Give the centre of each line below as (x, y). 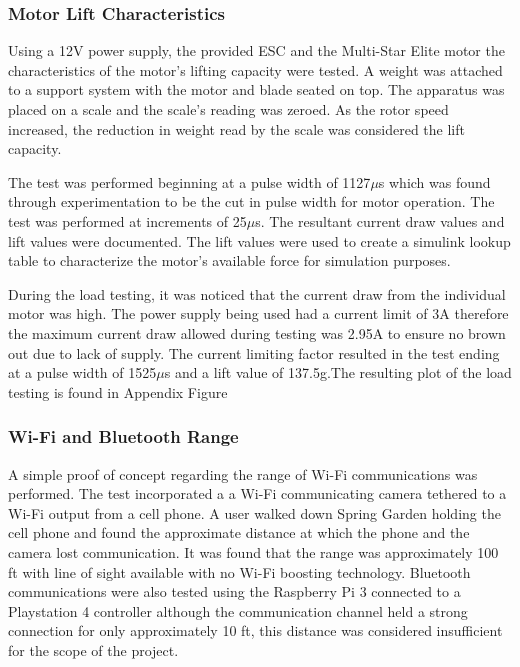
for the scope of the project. (93, 649)
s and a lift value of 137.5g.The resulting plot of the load (338, 372)
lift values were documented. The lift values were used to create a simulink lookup (259, 240)
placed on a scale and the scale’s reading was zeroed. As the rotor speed (228, 109)
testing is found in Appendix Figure (118, 391)
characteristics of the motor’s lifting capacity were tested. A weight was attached (255, 69)
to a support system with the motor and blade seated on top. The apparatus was (256, 89)
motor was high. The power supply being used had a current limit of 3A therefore (258, 313)
